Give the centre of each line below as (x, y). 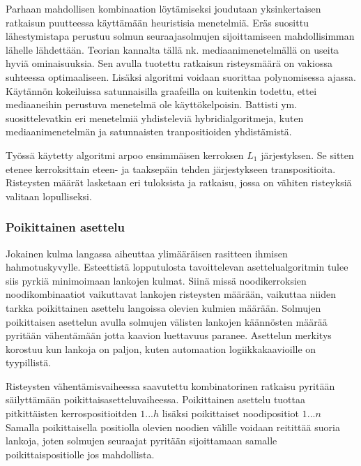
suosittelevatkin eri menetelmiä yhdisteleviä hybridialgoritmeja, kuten (155, 118)
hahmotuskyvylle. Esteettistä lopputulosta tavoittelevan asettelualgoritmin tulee (177, 267)
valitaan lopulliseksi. (49, 196)
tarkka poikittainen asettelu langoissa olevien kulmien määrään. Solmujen (163, 307)
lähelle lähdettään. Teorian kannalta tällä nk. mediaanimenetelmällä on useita (172, 49)
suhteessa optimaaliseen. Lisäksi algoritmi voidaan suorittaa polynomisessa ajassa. (181, 76)
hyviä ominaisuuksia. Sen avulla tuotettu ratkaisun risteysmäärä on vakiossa (169, 63)
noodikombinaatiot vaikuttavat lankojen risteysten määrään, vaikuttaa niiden (171, 294)
